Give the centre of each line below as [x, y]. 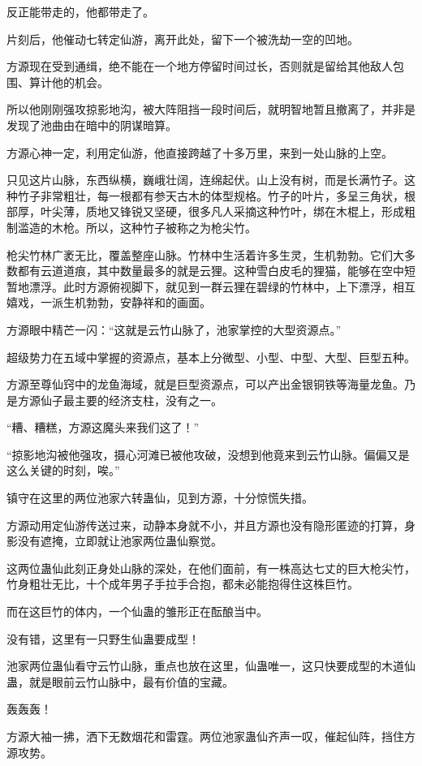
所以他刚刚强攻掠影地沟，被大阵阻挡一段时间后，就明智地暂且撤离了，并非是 [211, 109]
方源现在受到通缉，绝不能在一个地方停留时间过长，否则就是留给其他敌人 [200, 66]
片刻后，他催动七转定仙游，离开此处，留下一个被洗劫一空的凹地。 [183, 39]
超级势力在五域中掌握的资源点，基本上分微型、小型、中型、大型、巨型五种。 [211, 357]
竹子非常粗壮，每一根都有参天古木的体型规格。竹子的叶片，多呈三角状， [211, 195]
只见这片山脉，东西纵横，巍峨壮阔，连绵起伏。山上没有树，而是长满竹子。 [205, 180]
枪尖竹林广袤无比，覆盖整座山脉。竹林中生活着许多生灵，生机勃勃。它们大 [205, 254]
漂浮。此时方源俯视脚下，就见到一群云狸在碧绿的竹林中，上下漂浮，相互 [222, 286]
